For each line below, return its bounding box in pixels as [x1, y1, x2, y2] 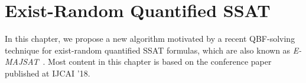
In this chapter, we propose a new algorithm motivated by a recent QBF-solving [5, 32, 295, 45]
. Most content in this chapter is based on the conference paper [43, 55, 272, 68]
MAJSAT [5, 55, 39, 68]
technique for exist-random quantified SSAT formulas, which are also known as [5, 44, 291, 56]
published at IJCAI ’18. [5, 67, 90, 79]
